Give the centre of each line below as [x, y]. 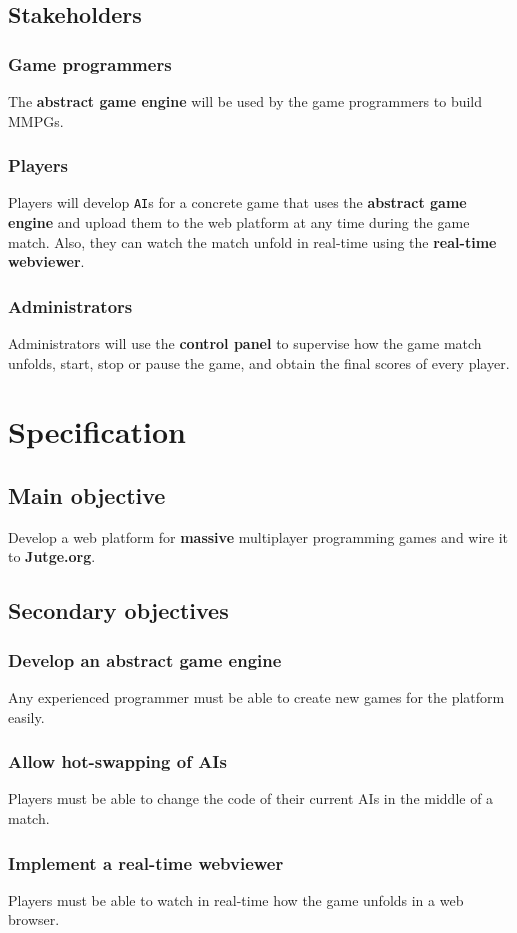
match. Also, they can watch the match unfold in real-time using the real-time [252, 241]
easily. [26, 716]
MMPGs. [36, 120]
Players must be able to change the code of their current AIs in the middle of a [251, 798]
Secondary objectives [118, 610]
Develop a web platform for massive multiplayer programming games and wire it [258, 536]
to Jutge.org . [52, 556]
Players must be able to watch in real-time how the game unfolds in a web [236, 899]
